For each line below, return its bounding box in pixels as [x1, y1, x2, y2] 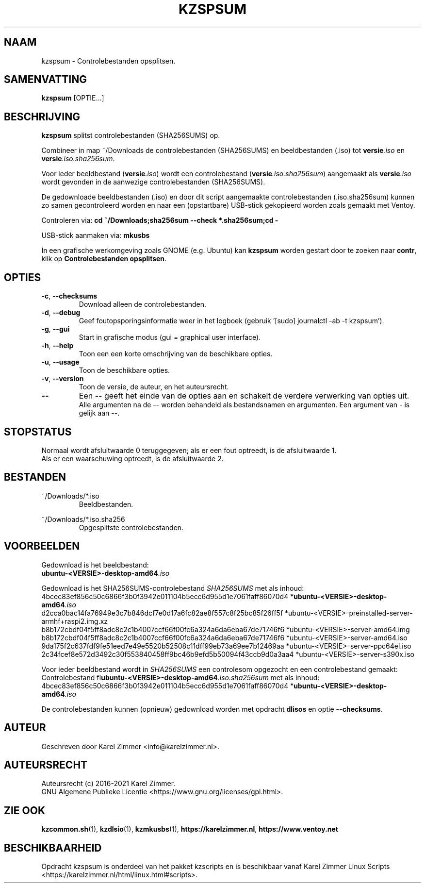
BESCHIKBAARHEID [4, 841, 102, 854]
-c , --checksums [41, 292, 98, 301]
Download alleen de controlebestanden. [79, 300, 207, 309]
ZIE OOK [4, 804, 46, 817]
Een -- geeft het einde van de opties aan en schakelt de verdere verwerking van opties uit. [79, 391, 409, 401]
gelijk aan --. [79, 409, 120, 418]
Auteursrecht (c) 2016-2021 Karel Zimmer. [41, 779, 176, 788]
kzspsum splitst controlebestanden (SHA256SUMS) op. [41, 131, 220, 140]
